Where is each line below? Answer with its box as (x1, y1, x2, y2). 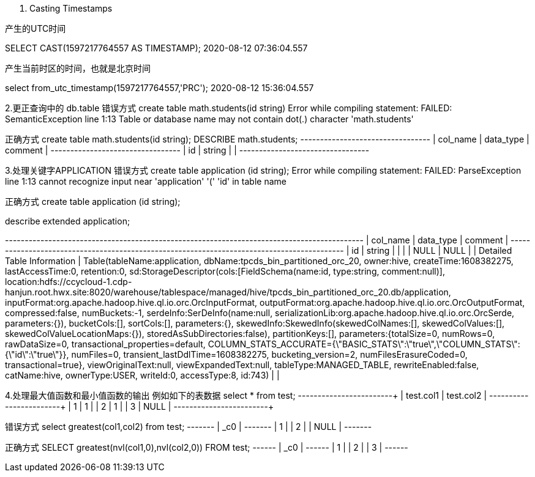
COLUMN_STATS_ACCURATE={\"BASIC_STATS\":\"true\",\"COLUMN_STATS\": (208, 339, 520, 349)
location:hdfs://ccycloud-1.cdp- (5, 276, 132, 287)
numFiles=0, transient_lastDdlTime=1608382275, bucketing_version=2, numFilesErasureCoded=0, (71, 349, 468, 360)
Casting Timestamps (29, 3, 113, 13)
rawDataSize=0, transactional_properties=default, (5, 339, 206, 349)
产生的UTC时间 (5, 23, 66, 34)
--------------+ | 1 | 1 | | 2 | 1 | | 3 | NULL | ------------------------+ (5, 401, 274, 412)
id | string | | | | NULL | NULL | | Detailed (351, 245, 512, 256)
